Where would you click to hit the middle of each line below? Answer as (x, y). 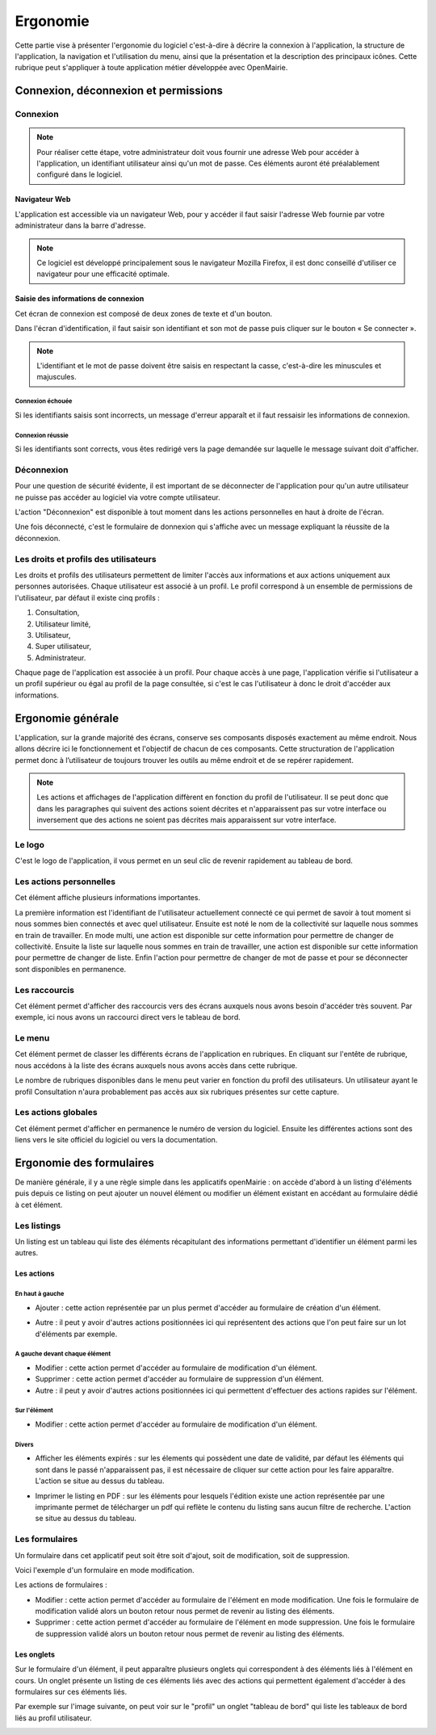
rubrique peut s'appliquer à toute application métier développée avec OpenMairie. (151, 68)
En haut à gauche (40, 1294)
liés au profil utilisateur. (53, 1718)
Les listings (38, 1226)
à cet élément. (39, 1205)
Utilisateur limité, (63, 624)
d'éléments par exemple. (76, 1334)
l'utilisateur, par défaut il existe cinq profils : (88, 597)
